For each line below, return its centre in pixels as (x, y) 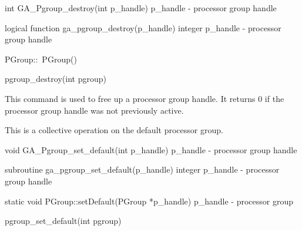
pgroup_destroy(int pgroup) (56, 79)
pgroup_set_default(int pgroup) (63, 221)
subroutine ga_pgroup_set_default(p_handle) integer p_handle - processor (142, 169)
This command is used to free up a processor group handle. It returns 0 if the (145, 98)
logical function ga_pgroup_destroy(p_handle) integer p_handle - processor (143, 27)
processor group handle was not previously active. (94, 110)
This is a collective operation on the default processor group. (114, 130)
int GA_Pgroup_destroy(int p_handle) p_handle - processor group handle (141, 8)
